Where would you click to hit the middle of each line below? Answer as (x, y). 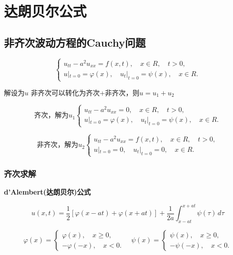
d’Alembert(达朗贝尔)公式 (47, 192)
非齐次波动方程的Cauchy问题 (75, 42)
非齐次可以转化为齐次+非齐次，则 (85, 93)
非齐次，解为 (57, 145)
